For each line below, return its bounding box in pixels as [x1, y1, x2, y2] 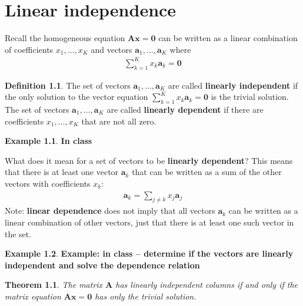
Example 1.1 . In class [5, 134, 92, 147]
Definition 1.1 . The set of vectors [5, 79, 131, 91]
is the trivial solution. [211, 90, 289, 103]
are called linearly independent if [168, 79, 298, 91]
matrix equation [5, 290, 61, 302]
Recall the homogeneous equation [5, 32, 125, 44]
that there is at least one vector [5, 166, 119, 178]
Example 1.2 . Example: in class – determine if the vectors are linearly [5, 247, 294, 260]
